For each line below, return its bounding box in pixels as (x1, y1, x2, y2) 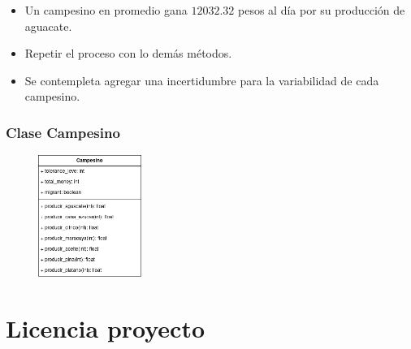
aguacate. (24, 17, 72, 34)
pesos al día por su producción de (238, 2, 405, 18)
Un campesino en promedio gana (24, 2, 188, 18)
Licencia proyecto (6, 312, 205, 345)
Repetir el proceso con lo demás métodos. (24, 45, 232, 62)
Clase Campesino (6, 122, 120, 142)
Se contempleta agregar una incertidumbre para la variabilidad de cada (24, 71, 379, 88)
